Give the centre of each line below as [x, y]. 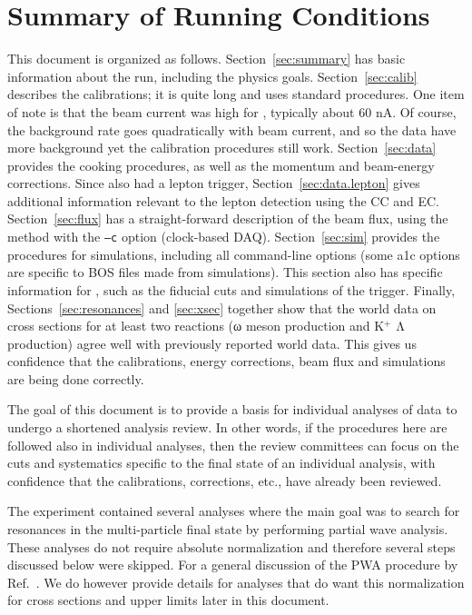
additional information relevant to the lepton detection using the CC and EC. [223, 200]
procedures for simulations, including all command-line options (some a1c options [234, 254]
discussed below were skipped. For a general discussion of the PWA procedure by [233, 565]
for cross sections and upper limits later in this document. [168, 600]
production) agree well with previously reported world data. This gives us [212, 343]
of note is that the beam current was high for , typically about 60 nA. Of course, [232, 111]
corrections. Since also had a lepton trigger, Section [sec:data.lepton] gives [214, 183]
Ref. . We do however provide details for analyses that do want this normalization [236, 582]
